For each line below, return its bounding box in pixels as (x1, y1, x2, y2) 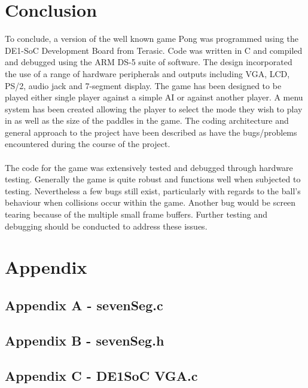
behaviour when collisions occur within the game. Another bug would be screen (5, 196, 296, 209)
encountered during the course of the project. (5, 138, 170, 150)
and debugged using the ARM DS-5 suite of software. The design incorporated (5, 56, 292, 68)
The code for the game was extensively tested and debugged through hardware (5, 161, 293, 173)
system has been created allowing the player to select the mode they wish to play (5, 102, 303, 115)
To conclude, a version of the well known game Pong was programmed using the (5, 32, 298, 45)
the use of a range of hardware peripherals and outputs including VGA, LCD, (5, 67, 290, 80)
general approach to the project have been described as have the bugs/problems (5, 126, 297, 138)
